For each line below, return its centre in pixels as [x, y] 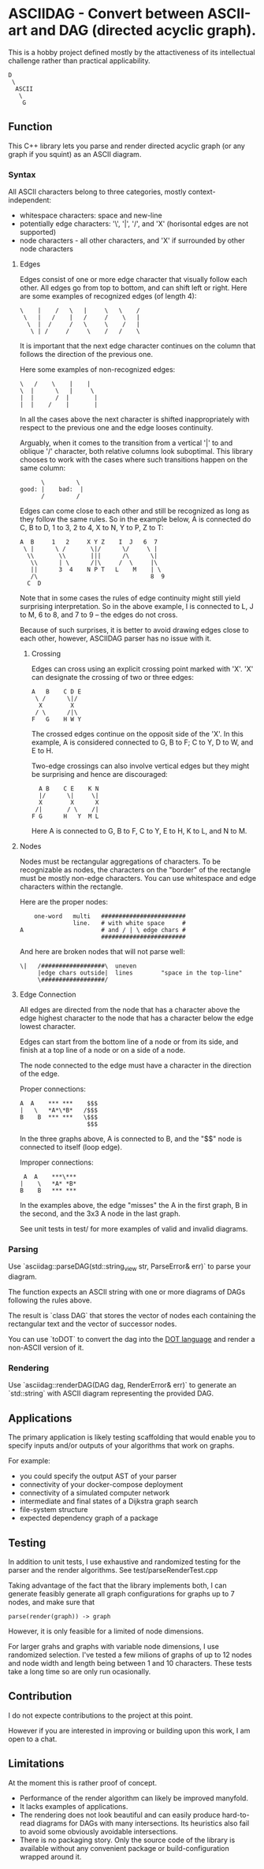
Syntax [22, 174]
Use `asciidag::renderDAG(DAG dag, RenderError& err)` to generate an [123, 1385]
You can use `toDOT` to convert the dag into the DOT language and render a [132, 1340]
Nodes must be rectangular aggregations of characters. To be [120, 862]
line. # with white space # [130, 923]
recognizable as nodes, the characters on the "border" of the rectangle [135, 870]
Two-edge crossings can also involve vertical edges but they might [140, 766]
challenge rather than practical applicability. [79, 61]
